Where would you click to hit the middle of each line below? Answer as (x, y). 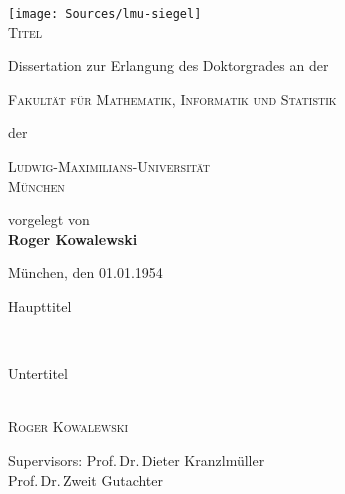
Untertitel (38, 373)
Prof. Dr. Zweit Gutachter (86, 479)
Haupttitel (40, 306)
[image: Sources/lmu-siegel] (105, 14)
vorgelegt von (49, 219)
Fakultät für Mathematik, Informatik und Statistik (172, 98)
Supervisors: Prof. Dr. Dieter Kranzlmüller (136, 459)
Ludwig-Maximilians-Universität (109, 166)
